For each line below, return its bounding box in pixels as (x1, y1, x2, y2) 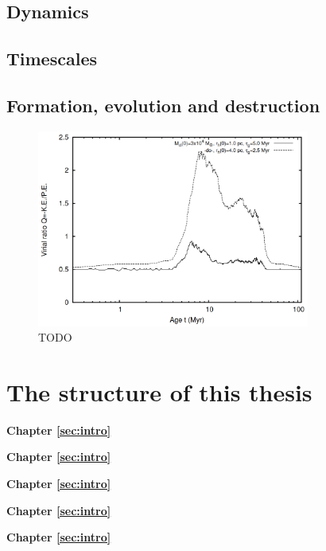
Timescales (6, 46, 97, 71)
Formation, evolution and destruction (6, 92, 320, 117)
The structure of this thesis (6, 375, 312, 408)
